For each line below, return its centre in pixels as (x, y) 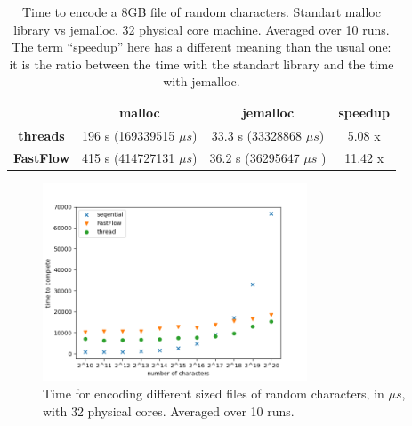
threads (41, 135)
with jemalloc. (202, 81)
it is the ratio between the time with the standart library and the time (202, 64)
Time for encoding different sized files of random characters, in (214, 393)
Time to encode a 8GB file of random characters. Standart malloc (201, 12)
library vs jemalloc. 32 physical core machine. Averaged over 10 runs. (202, 29)
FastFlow (42, 157)
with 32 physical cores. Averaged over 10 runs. (169, 410)
